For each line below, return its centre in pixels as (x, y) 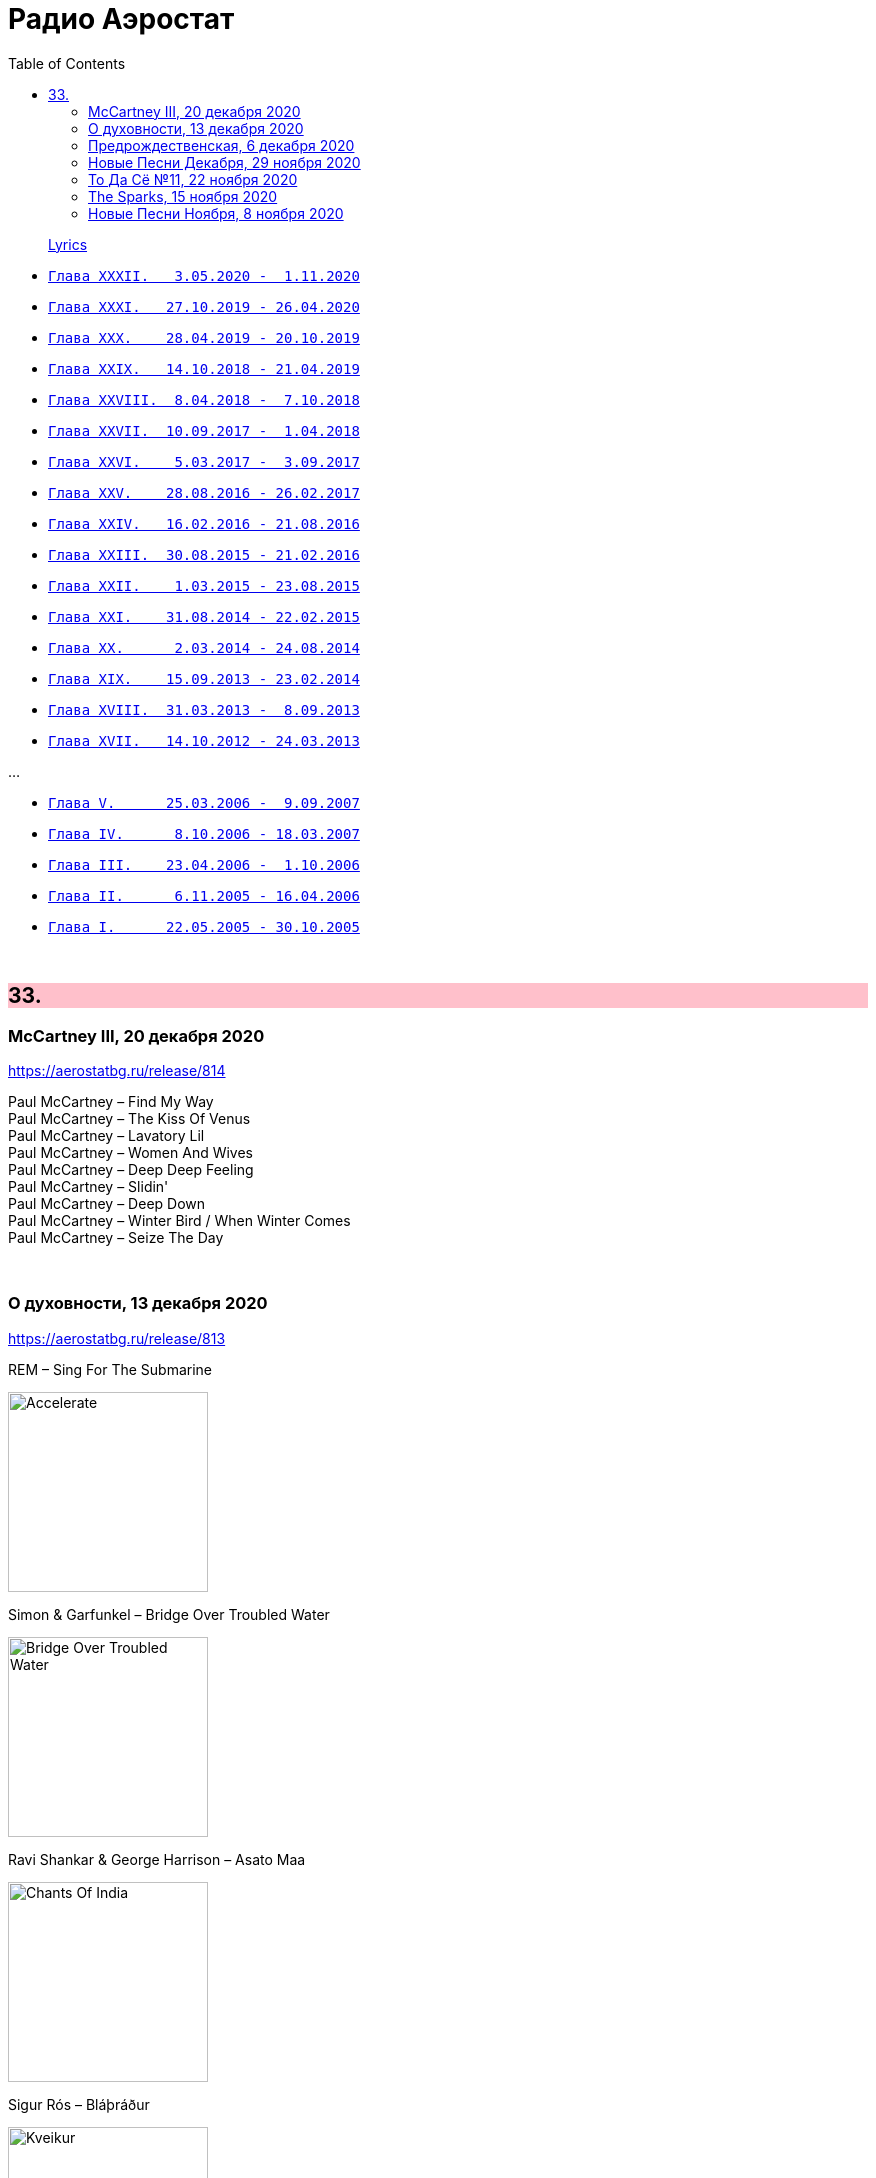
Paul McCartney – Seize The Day (116, 1237)
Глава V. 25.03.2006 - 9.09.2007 (204, 802)
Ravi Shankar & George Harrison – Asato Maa (157, 1859)
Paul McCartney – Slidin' (88, 1186)
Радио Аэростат (121, 19)
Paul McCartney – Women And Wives (130, 1152)
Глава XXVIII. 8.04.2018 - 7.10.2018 (204, 399)
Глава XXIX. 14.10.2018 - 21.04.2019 (204, 368)
